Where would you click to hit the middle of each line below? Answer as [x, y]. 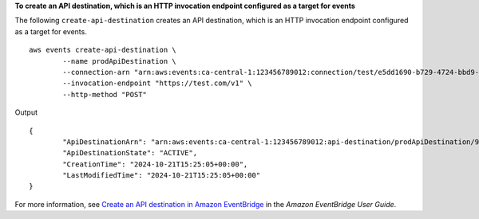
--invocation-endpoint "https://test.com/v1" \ [157, 83]
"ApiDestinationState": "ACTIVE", [130, 153]
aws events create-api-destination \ [103, 50]
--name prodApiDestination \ [120, 61]
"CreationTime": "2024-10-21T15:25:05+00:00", [155, 164]
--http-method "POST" [105, 94]
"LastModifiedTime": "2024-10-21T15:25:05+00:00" [162, 176]
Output [26, 112]
